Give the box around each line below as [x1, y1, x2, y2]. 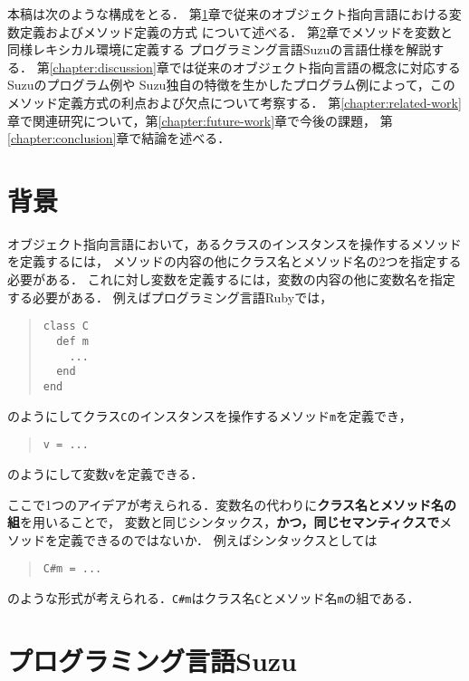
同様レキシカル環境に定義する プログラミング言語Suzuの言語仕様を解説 [7, 40, 432, 59]
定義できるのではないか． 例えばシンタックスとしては [57, 530, 378, 549]
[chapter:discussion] [49, 57, 157, 76]
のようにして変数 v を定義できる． [7, 464, 204, 483]
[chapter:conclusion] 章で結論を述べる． [7, 129, 231, 148]
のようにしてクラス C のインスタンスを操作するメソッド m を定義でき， [7, 406, 412, 425]
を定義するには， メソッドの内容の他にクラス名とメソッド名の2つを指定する [7, 252, 462, 271]
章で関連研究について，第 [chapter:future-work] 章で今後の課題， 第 [7, 110, 393, 129]
